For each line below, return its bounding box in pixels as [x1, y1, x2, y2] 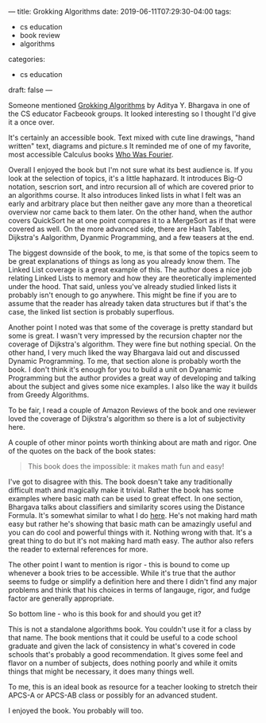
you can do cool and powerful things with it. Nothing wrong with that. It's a [8, 528, 253, 537]
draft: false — [8, 85, 53, 95]
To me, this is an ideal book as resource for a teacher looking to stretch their [8, 682, 258, 691]
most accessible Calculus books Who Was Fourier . [8, 150, 174, 159]
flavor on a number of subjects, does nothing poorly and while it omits [8, 659, 238, 667]
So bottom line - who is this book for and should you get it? [8, 609, 202, 618]
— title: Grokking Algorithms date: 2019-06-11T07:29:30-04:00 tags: [8, 7, 232, 16]
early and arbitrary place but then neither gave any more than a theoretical [8, 199, 253, 208]
